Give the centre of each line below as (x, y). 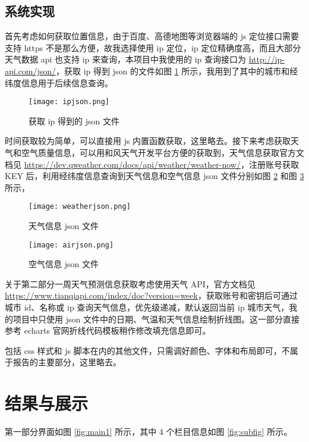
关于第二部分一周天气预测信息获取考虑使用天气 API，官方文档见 (130, 283)
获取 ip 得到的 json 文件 (74, 120)
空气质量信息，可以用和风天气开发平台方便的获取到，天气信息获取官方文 (163, 153)
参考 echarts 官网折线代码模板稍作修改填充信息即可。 (108, 330)
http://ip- (267, 59)
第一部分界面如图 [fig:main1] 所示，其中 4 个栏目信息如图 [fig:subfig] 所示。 (149, 432)
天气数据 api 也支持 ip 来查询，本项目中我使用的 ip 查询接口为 (125, 59)
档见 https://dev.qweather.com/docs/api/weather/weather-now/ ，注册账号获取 (152, 164)
